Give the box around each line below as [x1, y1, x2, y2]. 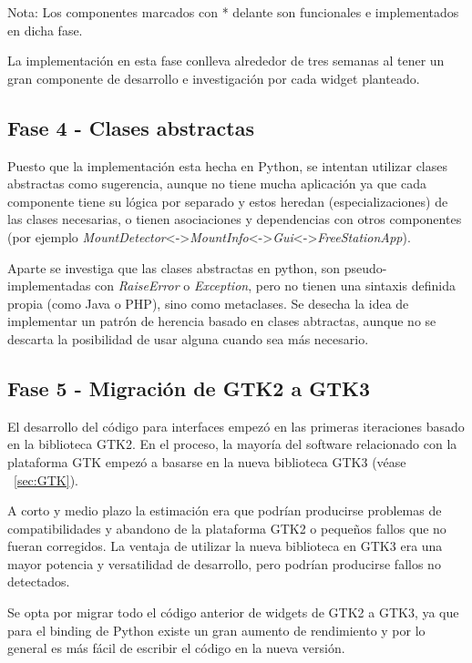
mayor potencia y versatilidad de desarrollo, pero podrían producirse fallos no [7, 554, 441, 573]
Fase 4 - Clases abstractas [7, 113, 255, 141]
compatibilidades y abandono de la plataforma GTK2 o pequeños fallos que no [7, 518, 446, 537]
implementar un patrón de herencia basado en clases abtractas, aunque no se [7, 311, 436, 331]
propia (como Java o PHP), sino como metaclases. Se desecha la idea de [7, 293, 409, 312]
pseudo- [344, 258, 387, 277]
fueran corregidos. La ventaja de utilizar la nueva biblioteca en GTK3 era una [7, 536, 443, 556]
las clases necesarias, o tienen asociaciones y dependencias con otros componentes [7, 209, 462, 229]
